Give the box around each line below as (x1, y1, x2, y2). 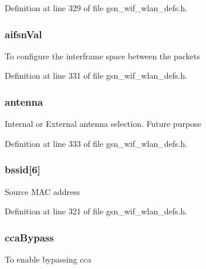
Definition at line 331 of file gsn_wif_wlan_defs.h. (5, 69, 188, 82)
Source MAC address (5, 185, 80, 197)
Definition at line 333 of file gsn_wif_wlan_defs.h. (5, 137, 188, 149)
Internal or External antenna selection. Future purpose (5, 117, 201, 130)
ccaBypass (5, 230, 54, 244)
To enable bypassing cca (5, 253, 92, 265)
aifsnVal (5, 26, 42, 41)
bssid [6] (5, 162, 40, 177)
